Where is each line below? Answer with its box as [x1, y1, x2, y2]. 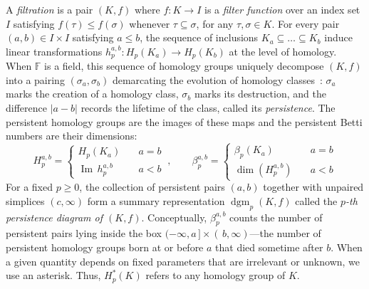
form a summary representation [87, 193, 225, 208]
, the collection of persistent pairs [79, 179, 225, 194]
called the [295, 193, 338, 208]
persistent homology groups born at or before [6, 239, 204, 254]
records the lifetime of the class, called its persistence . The [80, 100, 336, 115]
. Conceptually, [141, 209, 207, 224]
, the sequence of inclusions [140, 30, 259, 45]
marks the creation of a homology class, [6, 86, 179, 101]
